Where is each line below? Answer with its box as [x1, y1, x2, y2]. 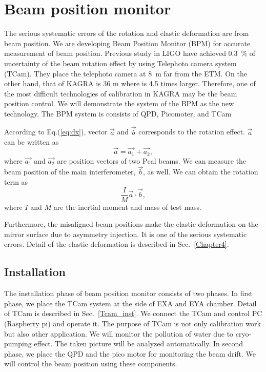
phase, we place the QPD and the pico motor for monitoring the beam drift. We [4, 348, 256, 359]
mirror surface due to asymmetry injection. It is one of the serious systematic [4, 228, 247, 239]
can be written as [4, 136, 59, 147]
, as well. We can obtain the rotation [142, 166, 258, 177]
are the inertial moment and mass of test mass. [53, 201, 202, 212]
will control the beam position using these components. [4, 358, 177, 369]
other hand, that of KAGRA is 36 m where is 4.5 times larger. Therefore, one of [4, 78, 256, 89]
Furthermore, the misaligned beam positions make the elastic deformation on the [4, 219, 258, 229]
